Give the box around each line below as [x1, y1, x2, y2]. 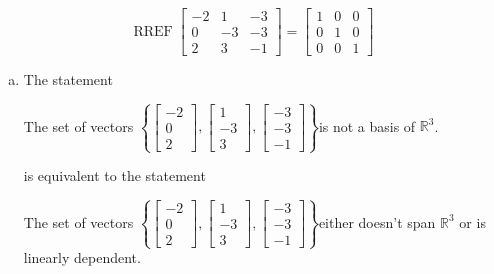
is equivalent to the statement [23, 165, 206, 186]
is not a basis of [318, 115, 416, 136]
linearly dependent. [23, 247, 141, 268]
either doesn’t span [318, 211, 436, 232]
